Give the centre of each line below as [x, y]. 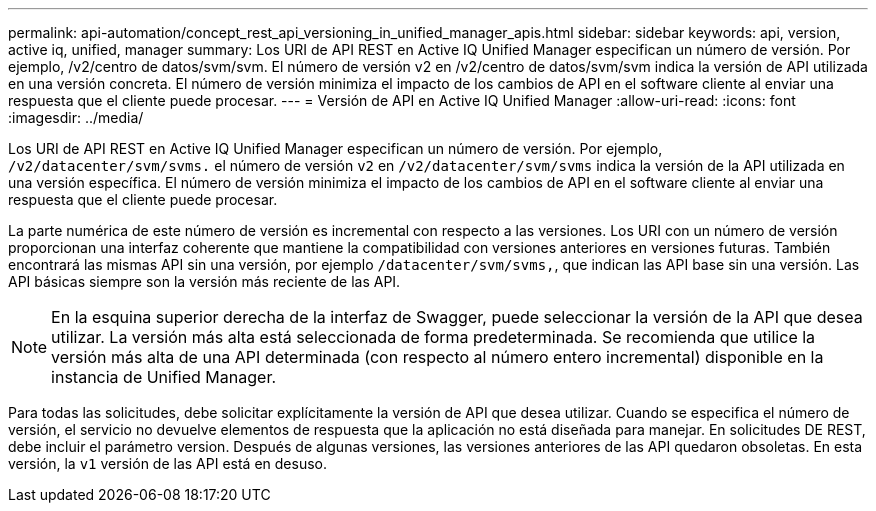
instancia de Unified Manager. [164, 377]
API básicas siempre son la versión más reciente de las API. [204, 281]
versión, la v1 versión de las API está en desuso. [167, 463]
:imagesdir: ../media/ [76, 117]
